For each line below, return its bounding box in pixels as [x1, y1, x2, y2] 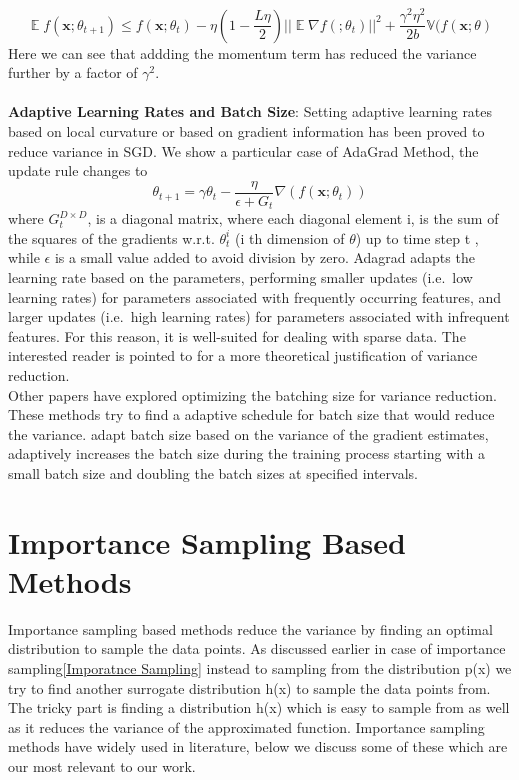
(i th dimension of [235, 227, 345, 248]
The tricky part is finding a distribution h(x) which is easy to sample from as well [8, 697, 510, 718]
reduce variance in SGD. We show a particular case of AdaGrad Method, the [8, 140, 479, 161]
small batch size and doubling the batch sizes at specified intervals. [8, 462, 418, 483]
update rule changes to [8, 160, 148, 181]
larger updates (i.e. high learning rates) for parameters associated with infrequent [8, 306, 510, 327]
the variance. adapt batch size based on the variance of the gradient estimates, [8, 423, 489, 444]
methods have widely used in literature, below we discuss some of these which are [8, 736, 508, 757]
